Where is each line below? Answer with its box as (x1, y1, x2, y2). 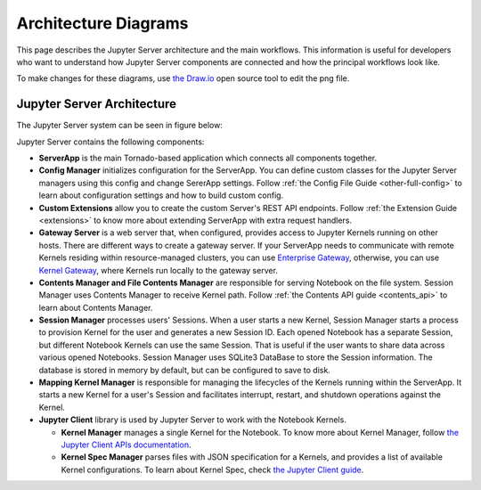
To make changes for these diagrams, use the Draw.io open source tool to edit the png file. (16, 73, 350, 84)
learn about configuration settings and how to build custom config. (38, 190, 284, 200)
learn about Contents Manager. (38, 302, 153, 313)
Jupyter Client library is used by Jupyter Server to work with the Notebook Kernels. (38, 414, 346, 425)
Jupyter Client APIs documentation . (61, 439, 192, 450)
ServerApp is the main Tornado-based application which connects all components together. (38, 152, 378, 164)
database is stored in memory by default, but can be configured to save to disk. (38, 364, 331, 375)
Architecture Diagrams (16, 13, 189, 33)
